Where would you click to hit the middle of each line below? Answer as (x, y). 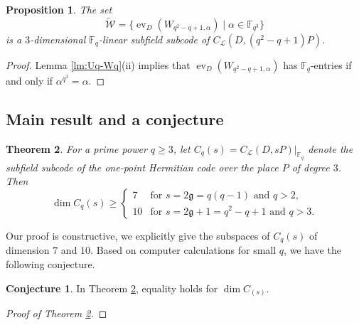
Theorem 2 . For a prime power (76, 148)
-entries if (331, 64)
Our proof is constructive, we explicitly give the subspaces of (138, 235)
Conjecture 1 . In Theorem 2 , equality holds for (112, 288)
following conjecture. (50, 264)
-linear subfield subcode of (154, 39)
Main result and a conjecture (115, 118)
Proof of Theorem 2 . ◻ (57, 313)
